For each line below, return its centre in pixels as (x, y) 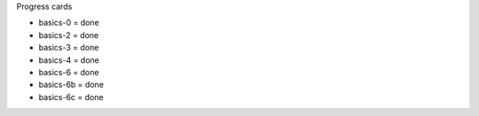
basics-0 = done (69, 23)
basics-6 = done (69, 72)
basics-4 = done (69, 60)
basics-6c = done (71, 97)
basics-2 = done (69, 35)
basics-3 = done (69, 48)
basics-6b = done (71, 85)
